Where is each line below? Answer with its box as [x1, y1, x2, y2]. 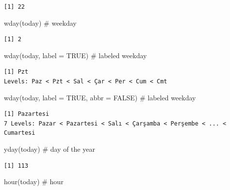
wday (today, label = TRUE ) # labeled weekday [4, 50, 147, 60]
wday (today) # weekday [4, 17, 77, 28]
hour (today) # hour [4, 176, 64, 187]
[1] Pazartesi [4, 111, 49, 118]
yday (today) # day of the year [4, 143, 95, 154]
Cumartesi [4, 129, 35, 137]
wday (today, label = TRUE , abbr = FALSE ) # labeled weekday [4, 92, 196, 102]
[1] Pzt [4, 68, 29, 76]
